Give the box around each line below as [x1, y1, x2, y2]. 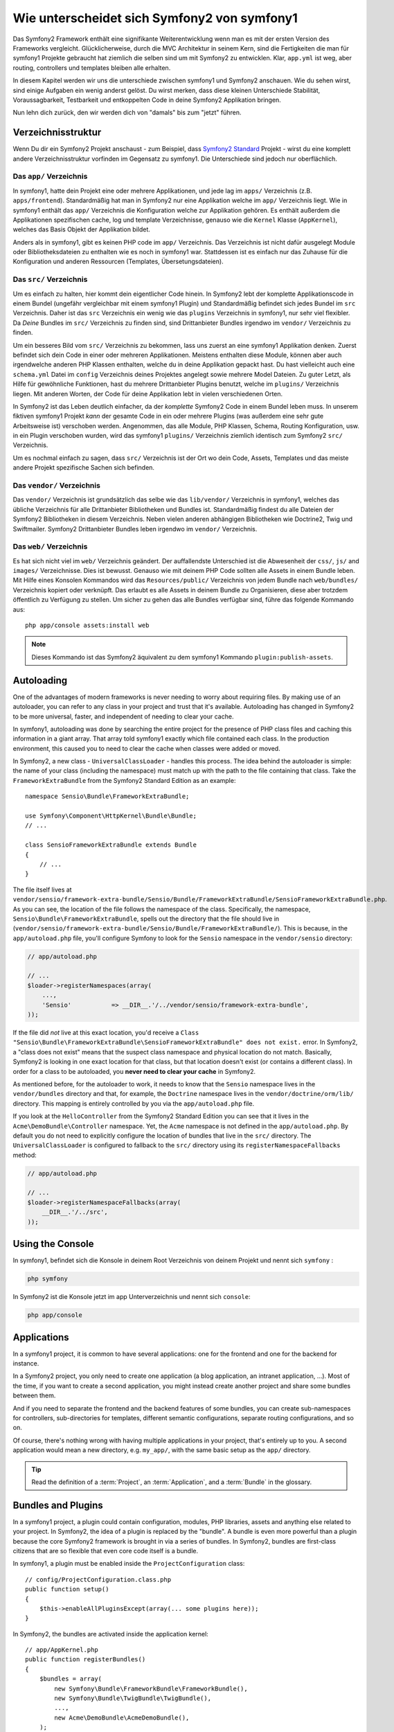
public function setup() [25, 1585, 109, 1593]
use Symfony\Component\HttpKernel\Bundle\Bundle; [25, 812, 197, 820]
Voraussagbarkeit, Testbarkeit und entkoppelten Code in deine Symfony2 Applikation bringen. [12, 96, 282, 104]
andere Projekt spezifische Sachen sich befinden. [12, 463, 155, 472]
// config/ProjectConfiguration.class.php [25, 1575, 172, 1583]
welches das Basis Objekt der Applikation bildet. [12, 225, 150, 233]
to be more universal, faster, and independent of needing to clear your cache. [12, 712, 234, 721]
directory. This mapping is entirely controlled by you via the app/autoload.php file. [12, 1099, 255, 1108]
